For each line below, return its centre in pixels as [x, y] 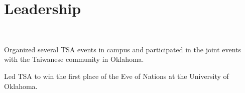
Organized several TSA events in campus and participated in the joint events [123, 49]
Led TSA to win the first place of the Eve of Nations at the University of [116, 76]
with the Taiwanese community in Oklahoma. [74, 59]
